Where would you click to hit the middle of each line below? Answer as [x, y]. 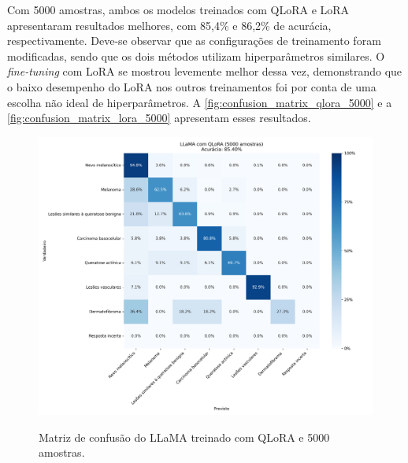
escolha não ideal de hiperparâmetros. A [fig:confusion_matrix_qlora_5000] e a [200, 102]
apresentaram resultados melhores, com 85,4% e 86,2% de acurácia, [169, 25]
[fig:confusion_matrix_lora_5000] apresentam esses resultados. [159, 118]
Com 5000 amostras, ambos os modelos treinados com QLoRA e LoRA [178, 9]
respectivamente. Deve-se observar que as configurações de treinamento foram [194, 41]
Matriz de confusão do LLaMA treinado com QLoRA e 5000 [184, 437]
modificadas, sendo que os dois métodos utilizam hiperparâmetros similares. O [196, 56]
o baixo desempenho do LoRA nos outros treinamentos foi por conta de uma [192, 86]
